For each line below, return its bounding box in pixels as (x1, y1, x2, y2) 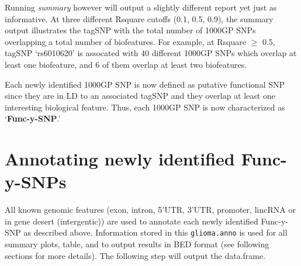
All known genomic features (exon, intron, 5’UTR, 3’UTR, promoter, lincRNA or (5, 203, 296, 216)
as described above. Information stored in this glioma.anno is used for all (23, 226, 288, 239)
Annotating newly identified (5, 147, 235, 171)
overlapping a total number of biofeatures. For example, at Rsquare (5, 35, 246, 47)
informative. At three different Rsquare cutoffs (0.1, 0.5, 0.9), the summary (5, 12, 274, 25)
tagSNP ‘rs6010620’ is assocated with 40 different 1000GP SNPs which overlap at (5, 47, 297, 59)
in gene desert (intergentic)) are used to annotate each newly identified (5, 215, 258, 227)
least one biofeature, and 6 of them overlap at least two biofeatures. (5, 58, 247, 70)
